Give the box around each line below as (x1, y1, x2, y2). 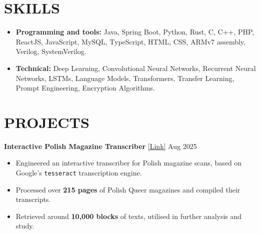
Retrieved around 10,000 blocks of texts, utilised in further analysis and (15, 210, 242, 221)
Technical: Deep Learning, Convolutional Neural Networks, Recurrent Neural (15, 62, 256, 73)
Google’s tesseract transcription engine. (15, 167, 142, 177)
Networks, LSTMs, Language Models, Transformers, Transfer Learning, (15, 72, 234, 83)
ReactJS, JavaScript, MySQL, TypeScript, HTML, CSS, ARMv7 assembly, (15, 36, 245, 46)
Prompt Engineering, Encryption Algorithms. (15, 82, 155, 93)
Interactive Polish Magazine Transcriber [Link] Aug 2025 (4, 140, 197, 151)
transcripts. (15, 194, 51, 204)
